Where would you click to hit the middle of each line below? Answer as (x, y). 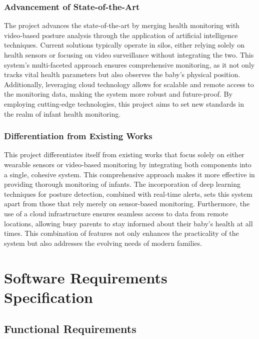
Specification (48, 297)
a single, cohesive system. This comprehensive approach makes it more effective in (129, 174)
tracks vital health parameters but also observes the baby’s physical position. (122, 74)
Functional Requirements (70, 329)
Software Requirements (86, 277)
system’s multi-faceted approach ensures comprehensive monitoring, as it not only (129, 64)
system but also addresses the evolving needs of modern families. (103, 243)
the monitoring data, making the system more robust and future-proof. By (118, 94)
